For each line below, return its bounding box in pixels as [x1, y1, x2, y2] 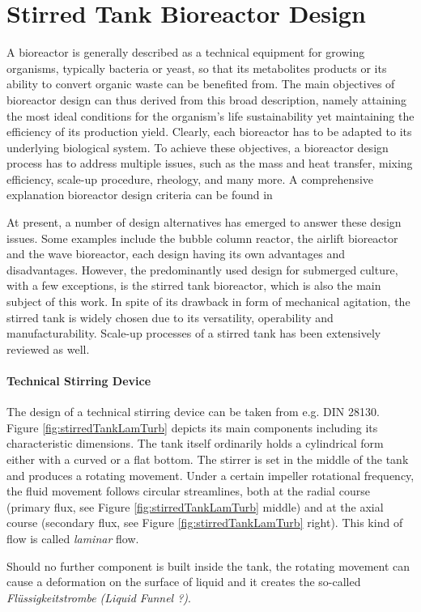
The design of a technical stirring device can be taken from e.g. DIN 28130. [6, 403, 380, 420]
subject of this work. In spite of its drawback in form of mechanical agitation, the [6, 293, 410, 310]
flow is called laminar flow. [6, 529, 139, 546]
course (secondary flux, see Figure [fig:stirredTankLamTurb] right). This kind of [6, 514, 403, 531]
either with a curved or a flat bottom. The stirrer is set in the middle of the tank [6, 450, 409, 467]
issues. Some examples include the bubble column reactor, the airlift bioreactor [6, 229, 398, 246]
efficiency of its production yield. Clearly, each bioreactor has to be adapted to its [6, 123, 412, 140]
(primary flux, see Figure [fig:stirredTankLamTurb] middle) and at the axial [6, 498, 384, 515]
